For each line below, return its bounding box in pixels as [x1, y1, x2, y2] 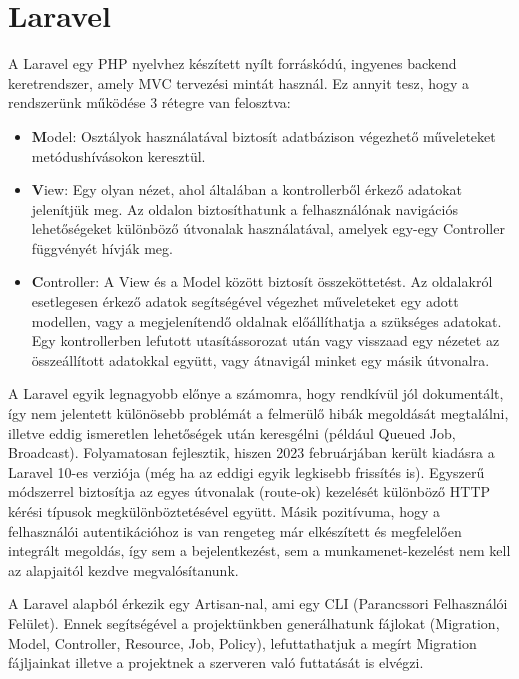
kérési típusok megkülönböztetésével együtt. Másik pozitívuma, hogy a [8, 501, 441, 521]
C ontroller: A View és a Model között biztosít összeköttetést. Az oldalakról [31, 271, 493, 292]
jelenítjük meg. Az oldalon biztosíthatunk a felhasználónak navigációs [31, 198, 458, 219]
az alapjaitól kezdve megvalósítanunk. [8, 559, 239, 580]
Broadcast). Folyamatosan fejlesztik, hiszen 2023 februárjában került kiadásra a [8, 442, 495, 463]
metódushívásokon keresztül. [31, 145, 206, 166]
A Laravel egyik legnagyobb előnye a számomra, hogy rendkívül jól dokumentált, [8, 383, 504, 404]
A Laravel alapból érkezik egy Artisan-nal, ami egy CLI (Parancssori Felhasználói [8, 593, 508, 614]
